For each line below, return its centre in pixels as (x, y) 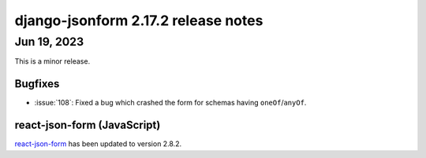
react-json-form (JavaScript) (88, 125)
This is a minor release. (52, 61)
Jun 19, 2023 (49, 42)
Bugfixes (37, 84)
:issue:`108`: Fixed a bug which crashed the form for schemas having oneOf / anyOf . (170, 103)
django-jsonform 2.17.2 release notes (139, 20)
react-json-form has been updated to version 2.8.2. (98, 144)
